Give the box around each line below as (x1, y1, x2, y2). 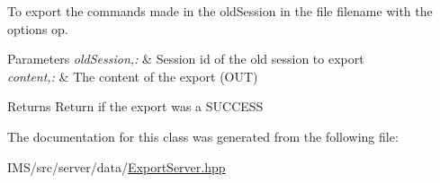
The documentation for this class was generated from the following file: (7, 126, 399, 145)
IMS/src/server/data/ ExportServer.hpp (7, 157, 226, 176)
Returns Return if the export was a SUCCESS (7, 97, 264, 116)
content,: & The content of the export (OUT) (7, 66, 258, 85)
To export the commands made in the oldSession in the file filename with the (7, 2, 433, 20)
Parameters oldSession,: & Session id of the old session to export (7, 49, 364, 68)
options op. (7, 19, 68, 38)
